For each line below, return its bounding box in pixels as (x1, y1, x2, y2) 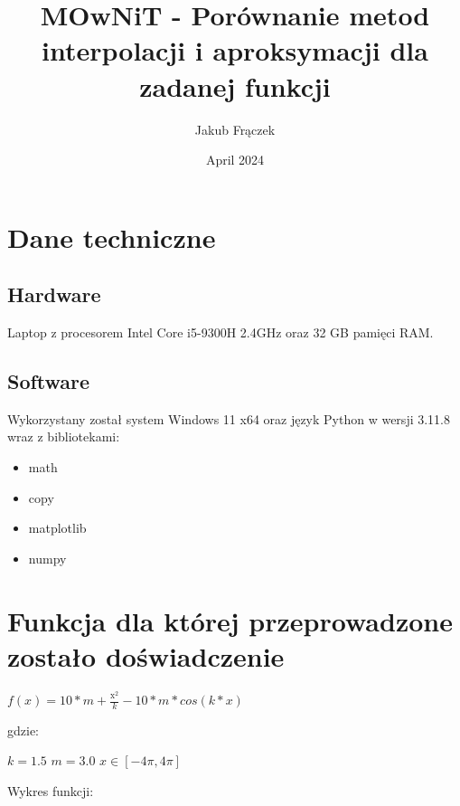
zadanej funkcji (139, 67, 331, 104)
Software (7, 367, 90, 395)
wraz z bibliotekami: (7, 427, 120, 446)
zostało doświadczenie (7, 637, 285, 674)
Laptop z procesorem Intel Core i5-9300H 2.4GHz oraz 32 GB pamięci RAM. (7, 323, 434, 342)
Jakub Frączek (194, 119, 276, 138)
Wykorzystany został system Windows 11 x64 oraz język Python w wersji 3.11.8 (7, 409, 450, 428)
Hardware (7, 280, 101, 308)
